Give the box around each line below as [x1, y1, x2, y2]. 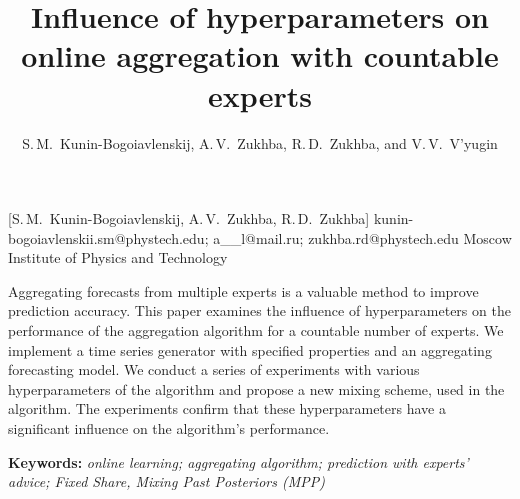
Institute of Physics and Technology [8, 247, 228, 268]
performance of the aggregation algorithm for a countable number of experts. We [8, 320, 504, 341]
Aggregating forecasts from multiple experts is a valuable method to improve [8, 280, 479, 301]
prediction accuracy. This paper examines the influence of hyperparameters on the [8, 300, 511, 321]
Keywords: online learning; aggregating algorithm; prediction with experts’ [8, 451, 469, 472]
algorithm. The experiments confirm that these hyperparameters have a [8, 398, 446, 419]
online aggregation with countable [21, 35, 499, 76]
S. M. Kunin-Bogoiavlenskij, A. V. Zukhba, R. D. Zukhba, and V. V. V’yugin [22, 132, 498, 153]
